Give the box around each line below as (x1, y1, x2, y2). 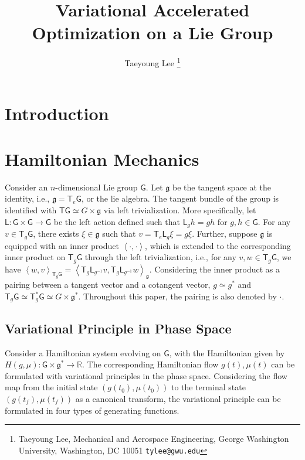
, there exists (33, 227, 79, 240)
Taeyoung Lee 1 (124, 55, 181, 69)
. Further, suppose (192, 227, 257, 240)
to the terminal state (171, 381, 246, 393)
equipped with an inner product (5, 239, 119, 251)
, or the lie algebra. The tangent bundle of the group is (81, 192, 279, 205)
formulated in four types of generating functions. (5, 404, 179, 416)
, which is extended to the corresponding (145, 239, 291, 251)
